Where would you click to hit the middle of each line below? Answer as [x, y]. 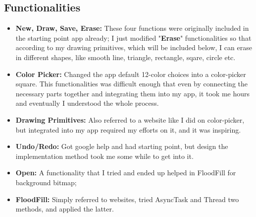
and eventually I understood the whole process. [87, 103]
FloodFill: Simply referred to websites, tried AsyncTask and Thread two [127, 199]
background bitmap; [46, 182]
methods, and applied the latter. [65, 209]
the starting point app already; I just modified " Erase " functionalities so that [133, 37]
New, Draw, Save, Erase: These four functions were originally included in [132, 28]
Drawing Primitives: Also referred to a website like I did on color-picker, [130, 119]
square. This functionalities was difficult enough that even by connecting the [131, 84]
